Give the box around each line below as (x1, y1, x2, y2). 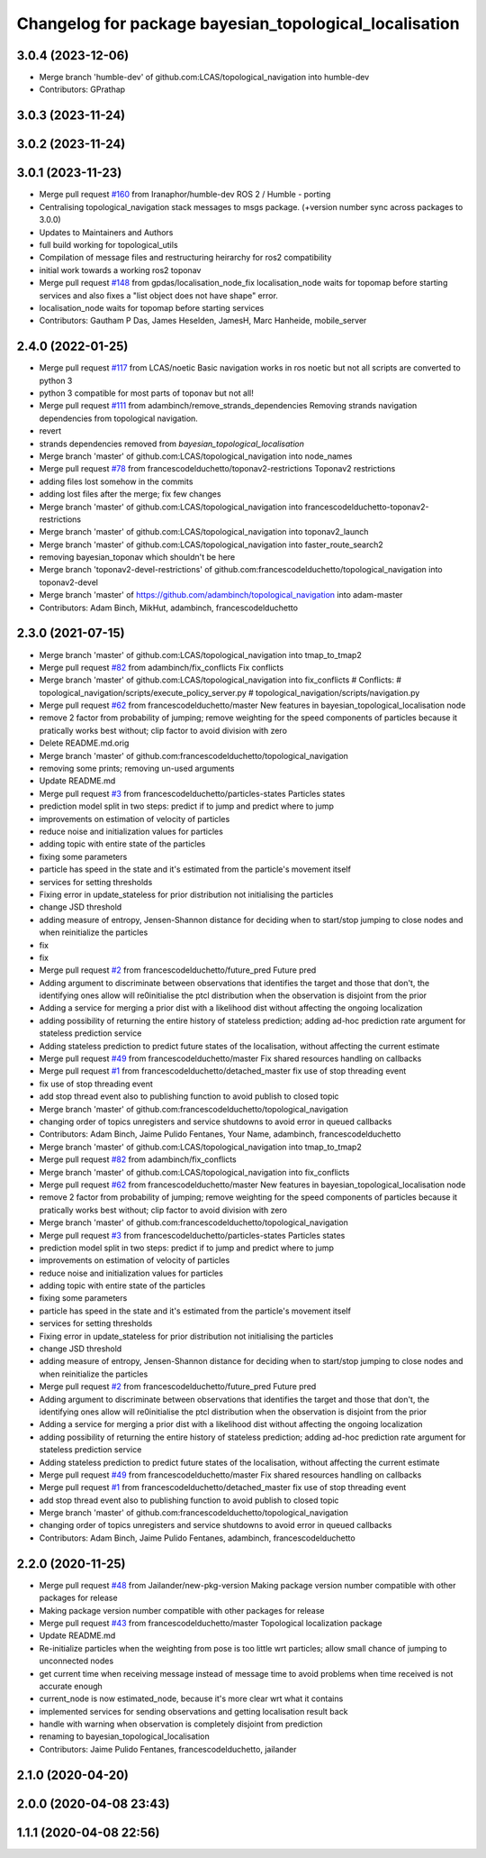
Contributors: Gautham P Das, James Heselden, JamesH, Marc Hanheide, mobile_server (39, 316, 367, 326)
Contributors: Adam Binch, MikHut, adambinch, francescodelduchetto (39, 602, 299, 613)
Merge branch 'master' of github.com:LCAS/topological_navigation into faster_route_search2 (39, 539, 384, 550)
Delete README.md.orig (39, 737, 130, 748)
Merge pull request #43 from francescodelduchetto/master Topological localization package (39, 1617, 382, 1628)
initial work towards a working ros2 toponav (39, 264, 202, 275)
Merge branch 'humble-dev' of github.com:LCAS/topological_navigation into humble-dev (39, 72, 370, 83)
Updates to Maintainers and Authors (39, 226, 174, 238)
